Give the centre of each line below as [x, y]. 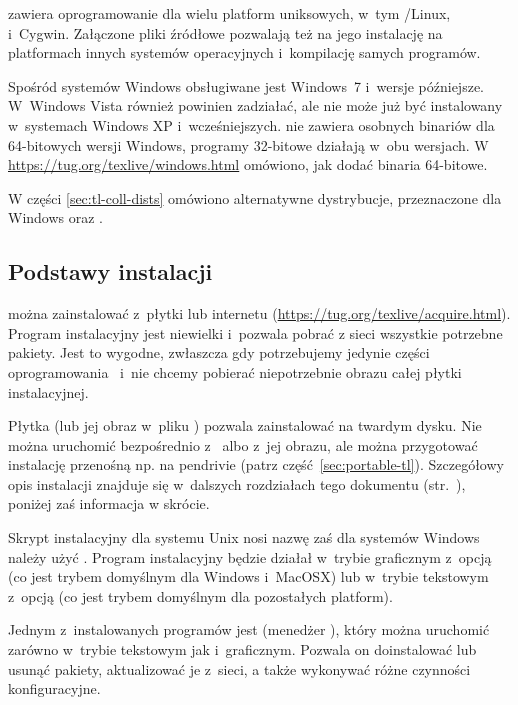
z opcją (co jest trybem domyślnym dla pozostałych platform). [200, 595]
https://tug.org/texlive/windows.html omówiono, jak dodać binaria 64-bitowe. [248, 164]
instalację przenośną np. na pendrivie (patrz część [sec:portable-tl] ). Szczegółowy [256, 464]
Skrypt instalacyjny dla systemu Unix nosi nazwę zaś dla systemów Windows [244, 537]
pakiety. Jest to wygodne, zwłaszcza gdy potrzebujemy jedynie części [219, 352]
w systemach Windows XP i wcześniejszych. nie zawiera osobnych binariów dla [251, 124]
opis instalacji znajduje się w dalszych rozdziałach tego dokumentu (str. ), [237, 483]
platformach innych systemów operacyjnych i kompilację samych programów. [244, 52]
